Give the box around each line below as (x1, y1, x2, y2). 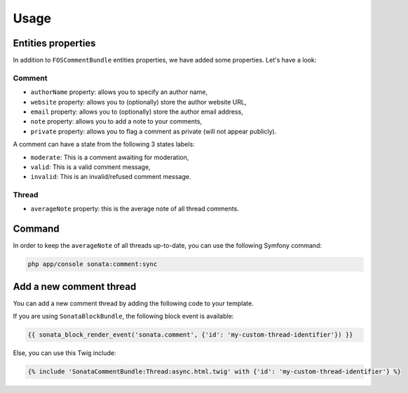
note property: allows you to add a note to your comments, (30, 117, 203, 126)
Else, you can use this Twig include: (13, 349, 116, 357)
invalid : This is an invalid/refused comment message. (30, 173, 191, 181)
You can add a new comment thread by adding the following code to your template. (13, 299, 254, 307)
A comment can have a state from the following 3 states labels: (13, 140, 196, 149)
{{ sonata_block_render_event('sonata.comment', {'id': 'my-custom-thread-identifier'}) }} (27, 331, 353, 339)
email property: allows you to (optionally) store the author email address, (30, 107, 243, 116)
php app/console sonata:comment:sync (27, 260, 158, 268)
